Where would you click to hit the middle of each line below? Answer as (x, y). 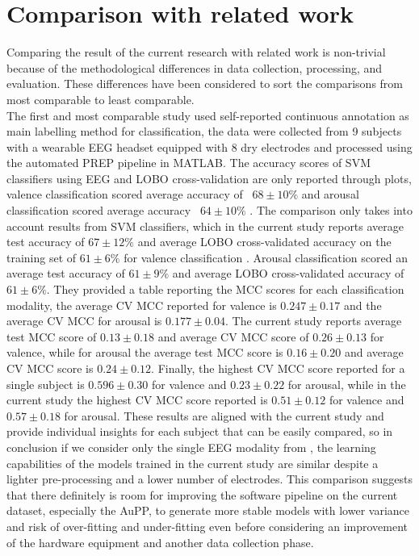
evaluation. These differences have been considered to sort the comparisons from (205, 84)
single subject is (46, 384)
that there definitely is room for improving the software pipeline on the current (202, 494)
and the (362, 305)
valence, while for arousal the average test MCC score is (145, 352)
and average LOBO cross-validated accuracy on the (264, 242)
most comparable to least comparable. (101, 99)
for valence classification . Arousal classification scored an (266, 257)
